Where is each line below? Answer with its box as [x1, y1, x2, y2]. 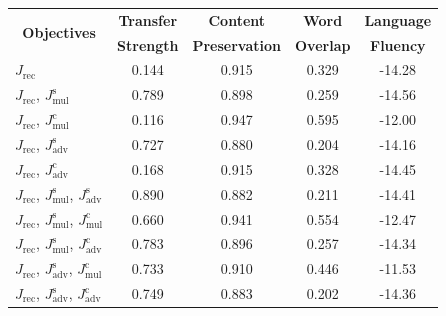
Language [364, 9, 432, 30]
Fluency [370, 34, 426, 55]
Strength [117, 34, 179, 55]
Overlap [295, 34, 351, 55]
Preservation [192, 34, 282, 55]
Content [208, 9, 266, 30]
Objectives [22, 22, 96, 43]
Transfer [118, 9, 178, 30]
